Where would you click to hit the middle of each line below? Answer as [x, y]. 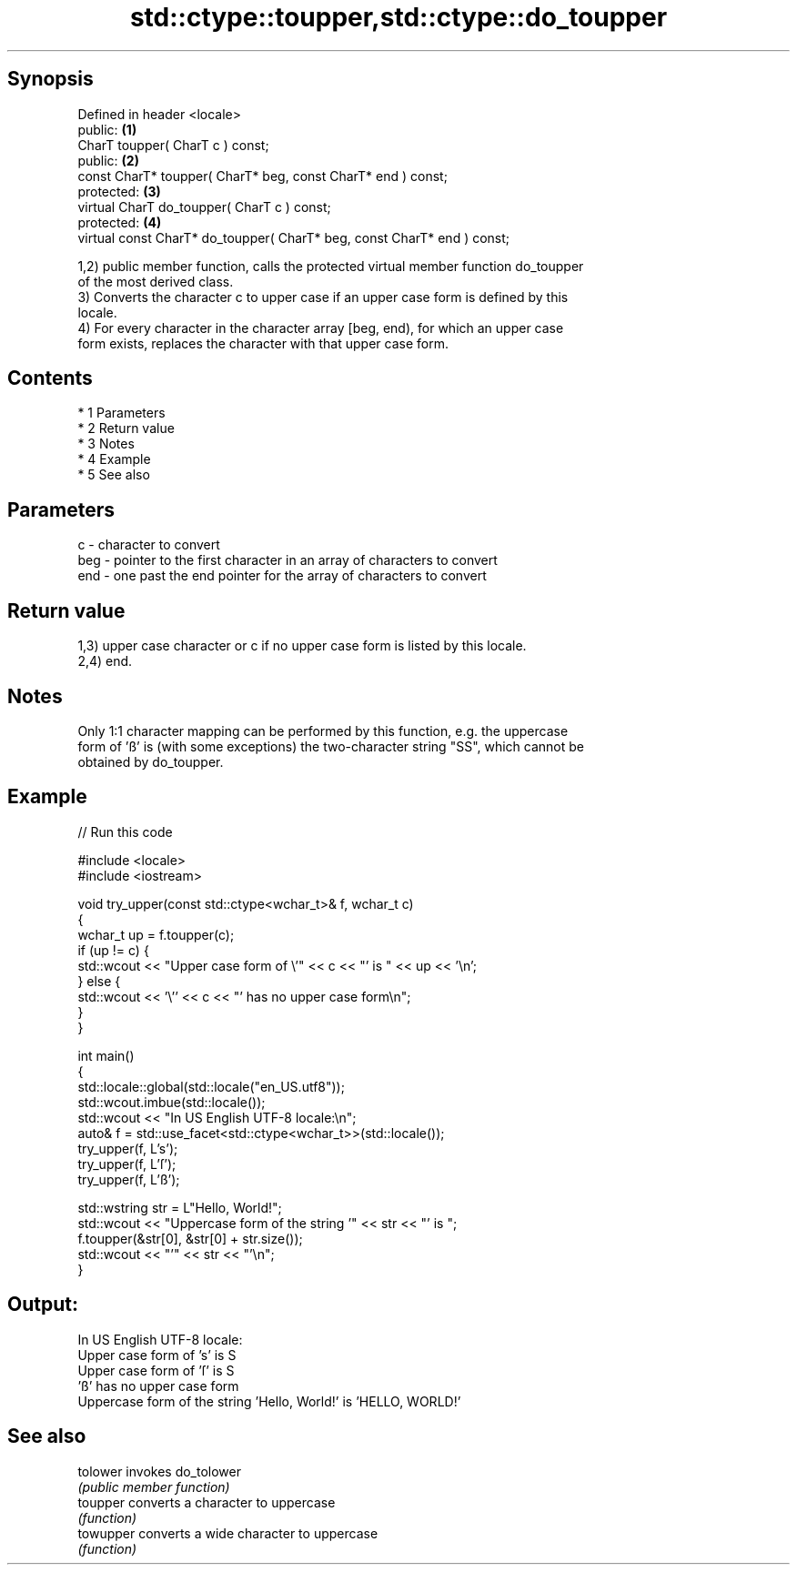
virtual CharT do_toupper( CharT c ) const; [204, 207]
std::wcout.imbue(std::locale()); [172, 1102]
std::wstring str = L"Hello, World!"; [180, 1207]
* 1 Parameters [121, 413]
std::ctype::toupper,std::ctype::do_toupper [398, 17]
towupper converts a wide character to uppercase [228, 1533]
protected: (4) [120, 222]
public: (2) [108, 160]
